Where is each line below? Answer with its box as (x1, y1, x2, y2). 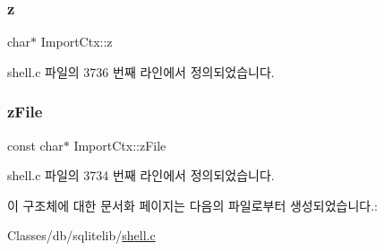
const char (7, 135, 64, 154)
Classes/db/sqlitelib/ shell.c (7, 226, 156, 245)
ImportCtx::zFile (73, 135, 166, 154)
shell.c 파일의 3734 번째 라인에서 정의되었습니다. (7, 166, 275, 185)
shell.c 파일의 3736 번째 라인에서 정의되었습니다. (7, 62, 275, 81)
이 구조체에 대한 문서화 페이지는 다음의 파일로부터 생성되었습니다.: (7, 195, 378, 214)
